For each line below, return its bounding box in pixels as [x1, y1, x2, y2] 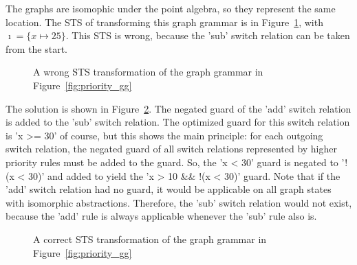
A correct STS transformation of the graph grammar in [33, 231, 267, 246]
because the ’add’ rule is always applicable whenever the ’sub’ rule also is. [6, 209, 317, 223]
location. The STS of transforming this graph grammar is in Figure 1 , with [6, 14, 323, 29]
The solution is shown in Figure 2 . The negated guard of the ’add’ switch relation [6, 101, 351, 115]
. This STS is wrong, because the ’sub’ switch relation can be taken [65, 28, 350, 43]
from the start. [6, 41, 67, 56]
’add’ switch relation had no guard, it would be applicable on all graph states [6, 182, 332, 196]
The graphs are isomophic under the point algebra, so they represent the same [6, 1, 336, 15]
